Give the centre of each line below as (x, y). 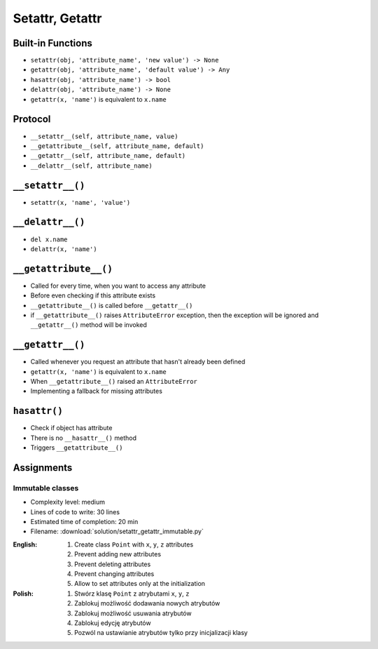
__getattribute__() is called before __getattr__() (112, 305)
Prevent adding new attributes (118, 554)
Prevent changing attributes (114, 574)
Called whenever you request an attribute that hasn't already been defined (138, 362)
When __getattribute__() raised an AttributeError (114, 382)
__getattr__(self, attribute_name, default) (108, 156)
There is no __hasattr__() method (83, 438)
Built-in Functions (52, 43)
